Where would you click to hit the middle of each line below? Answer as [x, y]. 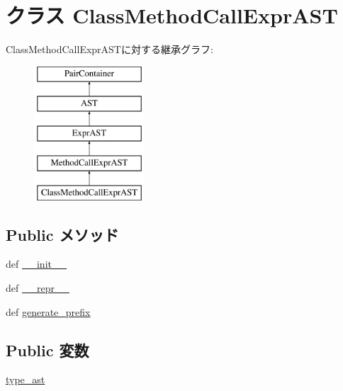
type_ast [26, 379]
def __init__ [36, 264]
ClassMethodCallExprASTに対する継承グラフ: [109, 49]
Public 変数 [47, 350]
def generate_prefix [48, 311]
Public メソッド [62, 234]
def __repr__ [38, 288]
